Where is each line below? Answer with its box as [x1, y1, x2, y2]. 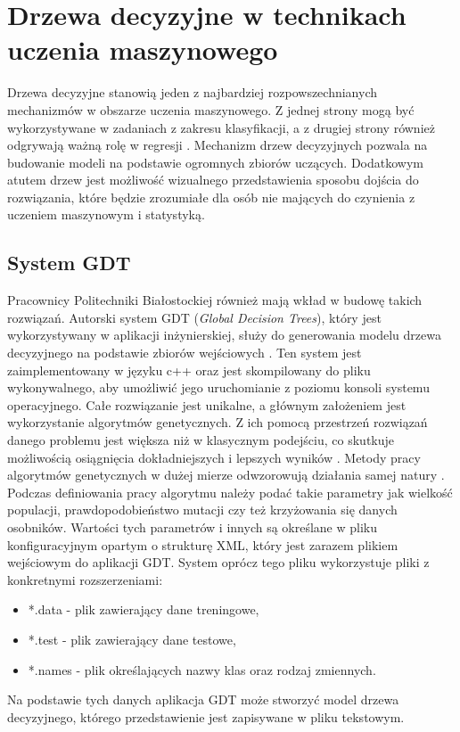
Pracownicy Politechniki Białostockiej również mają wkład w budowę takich [7, 291, 423, 309]
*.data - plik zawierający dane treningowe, [28, 600, 259, 619]
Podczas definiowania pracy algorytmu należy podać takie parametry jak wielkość [7, 482, 453, 501]
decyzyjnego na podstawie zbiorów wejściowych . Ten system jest [7, 343, 362, 362]
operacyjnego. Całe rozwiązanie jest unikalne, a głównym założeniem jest [7, 395, 407, 414]
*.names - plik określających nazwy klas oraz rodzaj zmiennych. [28, 660, 376, 679]
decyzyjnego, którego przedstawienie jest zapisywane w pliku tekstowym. [7, 707, 405, 726]
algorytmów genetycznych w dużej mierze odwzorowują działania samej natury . [7, 465, 445, 484]
